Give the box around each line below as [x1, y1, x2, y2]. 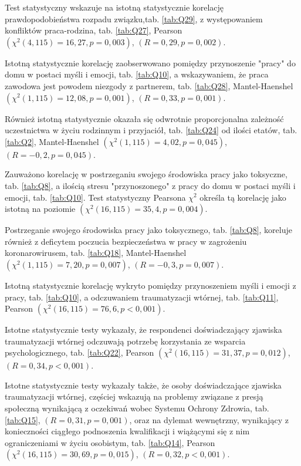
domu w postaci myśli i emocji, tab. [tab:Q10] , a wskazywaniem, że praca [5, 68, 269, 80]
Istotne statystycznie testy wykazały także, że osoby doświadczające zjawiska [5, 379, 282, 391]
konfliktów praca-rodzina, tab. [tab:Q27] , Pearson [5, 24, 182, 36]
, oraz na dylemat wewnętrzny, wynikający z [129, 413, 289, 426]
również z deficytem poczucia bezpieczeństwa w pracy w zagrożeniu [5, 235, 247, 247]
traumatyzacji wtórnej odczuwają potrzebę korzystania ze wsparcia [5, 335, 246, 347]
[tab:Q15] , [5, 413, 40, 426]
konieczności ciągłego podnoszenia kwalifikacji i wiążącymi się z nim [5, 425, 250, 437]
